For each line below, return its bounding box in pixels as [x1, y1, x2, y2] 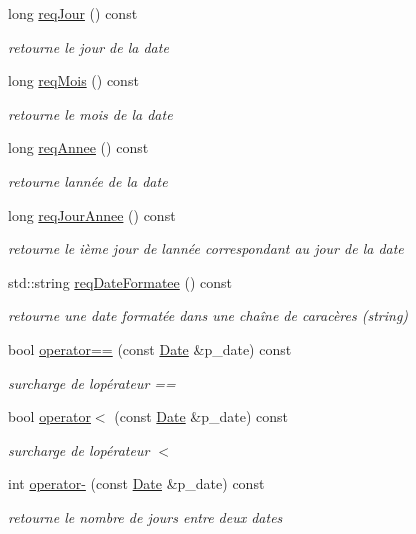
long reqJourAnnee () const [8, 204, 176, 225]
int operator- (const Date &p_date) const [8, 473, 265, 494]
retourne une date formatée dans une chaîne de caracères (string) [8, 305, 409, 326]
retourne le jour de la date [8, 36, 169, 57]
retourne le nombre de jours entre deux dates [8, 506, 283, 527]
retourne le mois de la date [8, 103, 173, 124]
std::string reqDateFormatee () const [8, 271, 232, 292]
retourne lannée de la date [8, 170, 168, 191]
